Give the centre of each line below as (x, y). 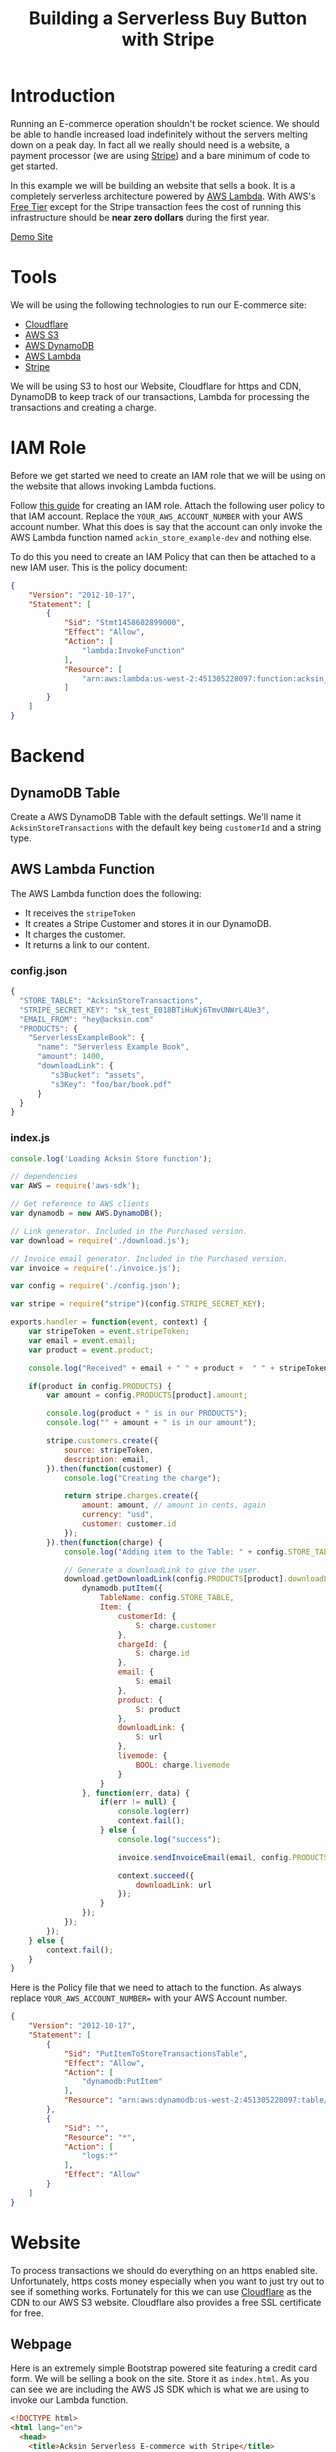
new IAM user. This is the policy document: (99, 567)
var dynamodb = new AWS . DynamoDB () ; (86, 1213)
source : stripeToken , (109, 1450)
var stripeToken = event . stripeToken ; (109, 1332)
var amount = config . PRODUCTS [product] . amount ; (147, 1395)
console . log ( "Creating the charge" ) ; (142, 1478)
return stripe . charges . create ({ (131, 1496)
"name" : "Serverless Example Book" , (113, 1047)
